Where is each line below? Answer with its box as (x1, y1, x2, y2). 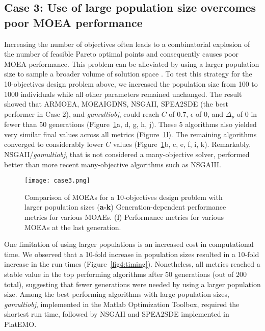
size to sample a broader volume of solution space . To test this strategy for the (4, 68, 252, 79)
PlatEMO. (4, 318, 37, 329)
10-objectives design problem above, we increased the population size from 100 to (4, 78, 258, 89)
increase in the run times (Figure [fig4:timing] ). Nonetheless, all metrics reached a (4, 259, 260, 269)
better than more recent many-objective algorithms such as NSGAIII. (4, 159, 221, 169)
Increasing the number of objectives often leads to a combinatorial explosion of (4, 38, 250, 49)
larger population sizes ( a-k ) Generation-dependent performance (24, 201, 226, 212)
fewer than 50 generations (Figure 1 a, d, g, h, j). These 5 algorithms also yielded (4, 119, 257, 130)
